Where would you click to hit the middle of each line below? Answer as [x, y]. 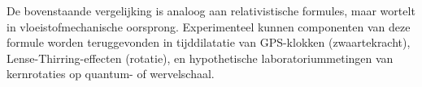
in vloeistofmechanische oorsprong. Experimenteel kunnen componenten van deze [209, 26]
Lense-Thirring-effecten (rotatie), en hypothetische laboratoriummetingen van [200, 58]
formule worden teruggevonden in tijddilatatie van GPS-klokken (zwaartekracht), [209, 42]
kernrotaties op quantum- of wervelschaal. [111, 74]
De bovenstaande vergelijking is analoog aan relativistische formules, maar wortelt [211, 10]
